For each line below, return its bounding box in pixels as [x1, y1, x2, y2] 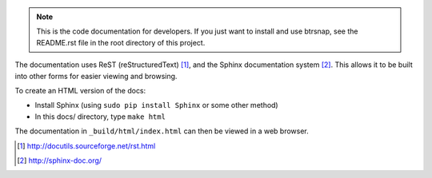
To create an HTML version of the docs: [14, 85, 146, 95]
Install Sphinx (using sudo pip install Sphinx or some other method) [34, 101, 279, 110]
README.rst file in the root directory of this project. [36, 38, 206, 47]
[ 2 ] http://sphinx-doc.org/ [17, 156, 102, 165]
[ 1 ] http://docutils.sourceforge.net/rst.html [17, 140, 156, 151]
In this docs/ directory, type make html [34, 112, 166, 121]
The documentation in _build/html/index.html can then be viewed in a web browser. [14, 126, 310, 136]
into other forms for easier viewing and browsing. [14, 71, 178, 81]
